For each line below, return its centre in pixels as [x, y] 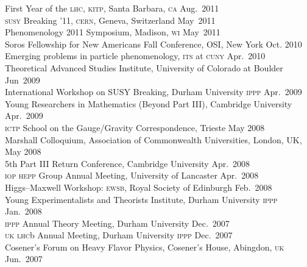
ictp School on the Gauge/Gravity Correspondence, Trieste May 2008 [135, 127]
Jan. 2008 [23, 211]
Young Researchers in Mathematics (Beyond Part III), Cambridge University [149, 103]
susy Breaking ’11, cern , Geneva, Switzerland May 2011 [110, 20]
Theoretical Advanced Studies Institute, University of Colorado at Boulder [144, 67]
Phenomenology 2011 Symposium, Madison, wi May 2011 [113, 32]
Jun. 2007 [24, 259]
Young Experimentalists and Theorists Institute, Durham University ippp [141, 199]
